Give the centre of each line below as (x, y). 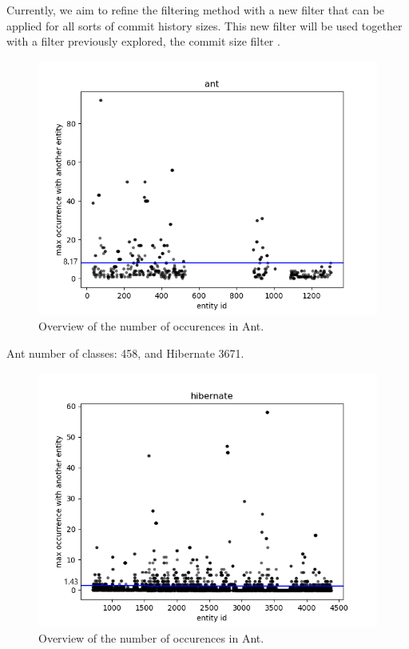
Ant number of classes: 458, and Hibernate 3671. (125, 353)
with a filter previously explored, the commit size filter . (143, 41)
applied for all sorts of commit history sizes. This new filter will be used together (204, 25)
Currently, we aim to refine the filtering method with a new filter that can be (196, 10)
